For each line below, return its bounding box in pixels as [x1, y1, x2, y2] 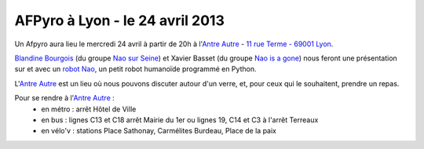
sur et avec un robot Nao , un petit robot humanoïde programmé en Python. [14, 64, 257, 74]
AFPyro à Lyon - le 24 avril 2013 [14, 12, 225, 29]
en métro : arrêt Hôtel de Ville [41, 104, 137, 114]
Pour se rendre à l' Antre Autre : [14, 93, 115, 103]
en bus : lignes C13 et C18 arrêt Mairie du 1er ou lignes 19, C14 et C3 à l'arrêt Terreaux [41, 114, 319, 125]
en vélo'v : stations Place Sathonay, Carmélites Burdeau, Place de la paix [41, 126, 277, 136]
